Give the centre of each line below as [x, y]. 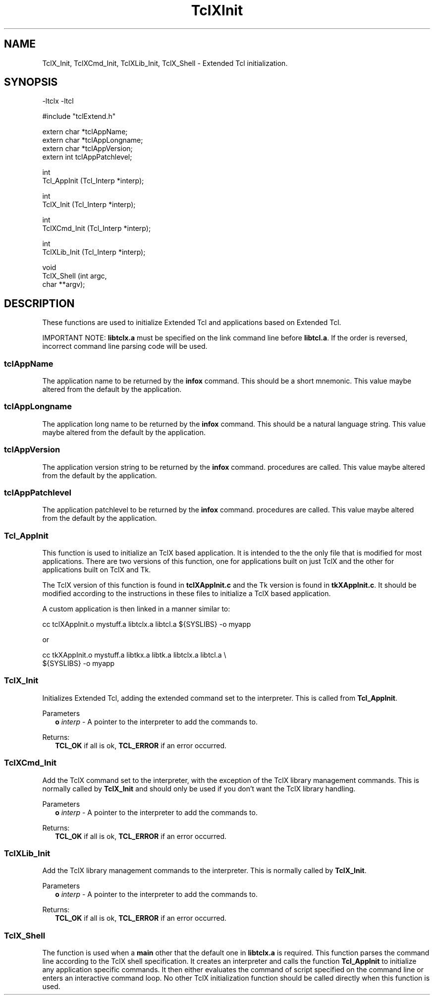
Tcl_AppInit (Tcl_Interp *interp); [93, 181]
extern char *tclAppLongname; [93, 140]
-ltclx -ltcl [58, 101]
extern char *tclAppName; [85, 132]
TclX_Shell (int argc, [75, 276]
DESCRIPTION [39, 303]
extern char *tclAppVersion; [87, 149]
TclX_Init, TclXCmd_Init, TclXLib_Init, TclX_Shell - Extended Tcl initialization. [165, 63]
